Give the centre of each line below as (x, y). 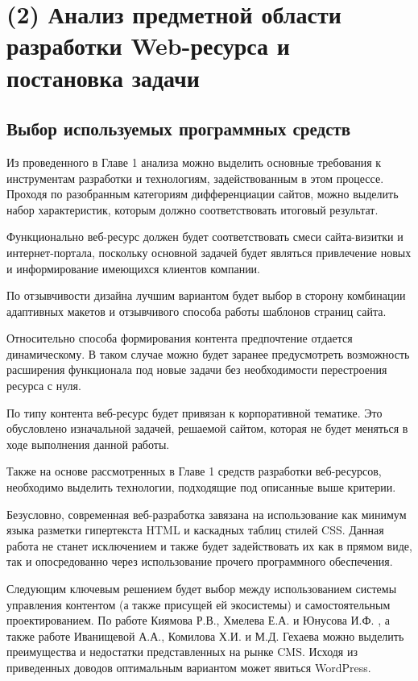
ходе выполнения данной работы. (88, 444)
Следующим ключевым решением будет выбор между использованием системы (202, 589)
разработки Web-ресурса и (148, 46)
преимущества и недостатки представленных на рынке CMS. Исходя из (182, 652)
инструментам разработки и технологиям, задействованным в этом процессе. (195, 178)
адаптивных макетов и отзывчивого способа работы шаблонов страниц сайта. (197, 311)
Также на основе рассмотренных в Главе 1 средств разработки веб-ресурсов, (194, 471)
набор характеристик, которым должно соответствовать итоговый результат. (192, 209)
